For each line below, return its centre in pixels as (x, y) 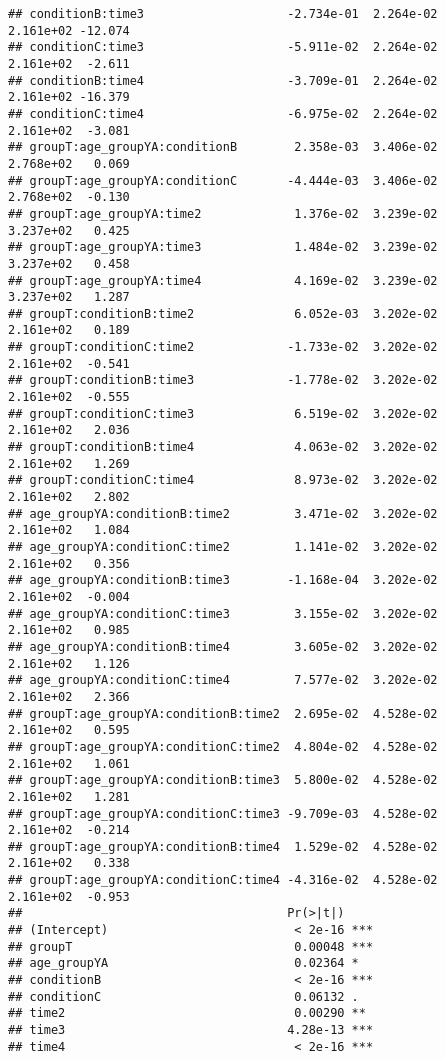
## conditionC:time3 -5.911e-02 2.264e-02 (223, 47)
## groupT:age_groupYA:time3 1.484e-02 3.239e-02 (223, 247)
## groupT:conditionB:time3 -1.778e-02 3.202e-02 (223, 380)
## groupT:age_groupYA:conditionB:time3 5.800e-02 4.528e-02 (223, 780)
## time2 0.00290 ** (187, 1013)
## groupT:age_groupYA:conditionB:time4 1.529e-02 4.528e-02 (223, 846)
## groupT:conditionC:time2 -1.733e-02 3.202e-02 (223, 347)
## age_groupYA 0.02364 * (183, 963)
